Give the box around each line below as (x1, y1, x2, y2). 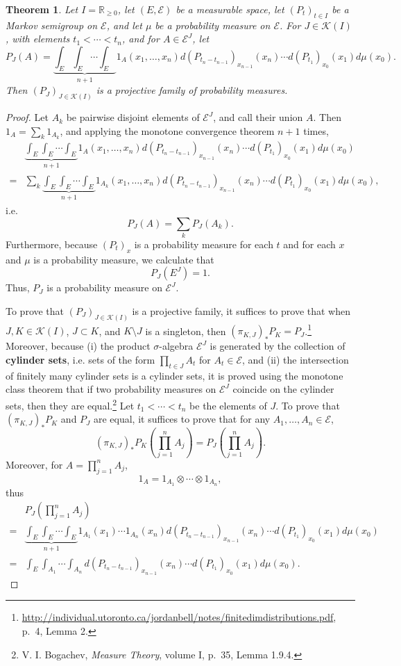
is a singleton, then (145, 323, 226, 338)
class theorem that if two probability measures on (6, 382, 216, 396)
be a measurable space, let (176, 2, 284, 16)
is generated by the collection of (210, 339, 345, 353)
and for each (283, 236, 336, 251)
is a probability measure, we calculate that (33, 252, 214, 266)
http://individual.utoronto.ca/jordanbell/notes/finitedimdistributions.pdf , (22, 610, 336, 624)
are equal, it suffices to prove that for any (93, 412, 271, 426)
